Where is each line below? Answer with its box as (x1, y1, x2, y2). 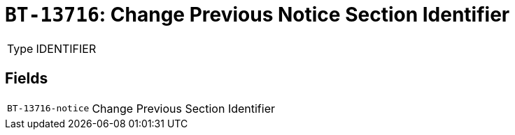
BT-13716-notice (7, 103, 90, 114)
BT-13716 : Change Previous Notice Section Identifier (5, 3, 510, 26)
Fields (5, 70, 48, 88)
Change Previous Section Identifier (92, 101, 276, 116)
